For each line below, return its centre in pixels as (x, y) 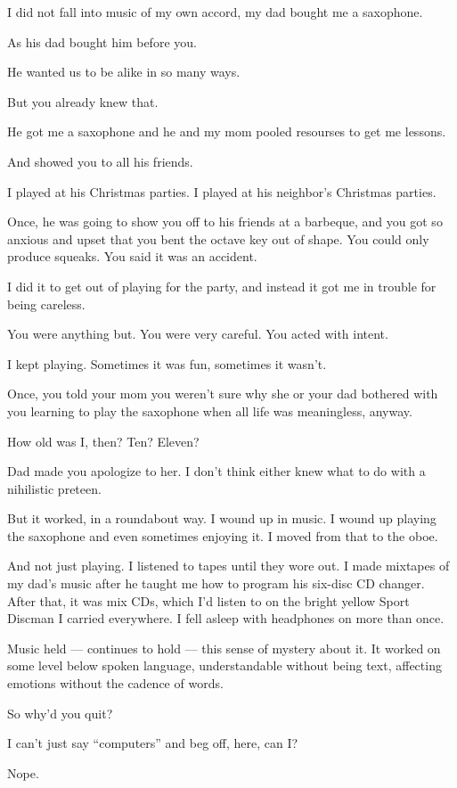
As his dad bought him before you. (102, 41)
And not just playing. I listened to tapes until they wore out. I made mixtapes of (228, 566)
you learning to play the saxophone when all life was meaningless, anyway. (210, 410)
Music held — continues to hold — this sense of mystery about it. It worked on (224, 648)
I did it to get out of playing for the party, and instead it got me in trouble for (222, 286)
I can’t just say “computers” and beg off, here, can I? (153, 743)
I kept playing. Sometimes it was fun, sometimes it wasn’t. (167, 363)
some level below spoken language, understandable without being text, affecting (224, 665)
